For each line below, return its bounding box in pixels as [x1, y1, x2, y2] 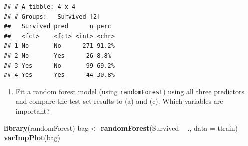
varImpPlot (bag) [4, 132, 60, 143]
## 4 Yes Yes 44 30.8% [4, 72, 115, 79]
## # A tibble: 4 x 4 [4, 3, 76, 10]
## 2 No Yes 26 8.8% [4, 52, 111, 59]
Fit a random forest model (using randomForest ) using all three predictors [15, 86, 245, 96]
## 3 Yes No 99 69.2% [4, 62, 115, 69]
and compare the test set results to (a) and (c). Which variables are [15, 96, 223, 106]
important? [15, 106, 50, 116]
